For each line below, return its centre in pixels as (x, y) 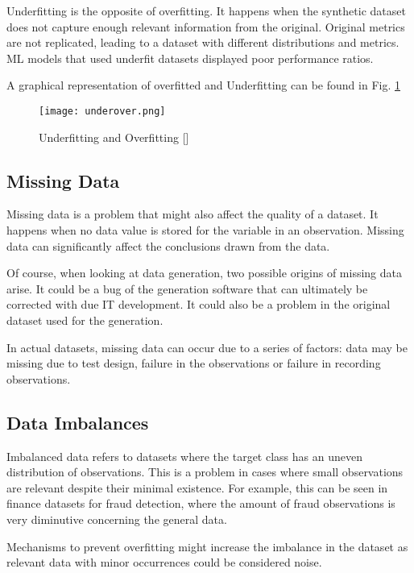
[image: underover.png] (102, 111)
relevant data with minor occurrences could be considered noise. (164, 562)
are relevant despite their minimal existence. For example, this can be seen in (197, 487)
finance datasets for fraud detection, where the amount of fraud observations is (201, 503)
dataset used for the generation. (85, 320)
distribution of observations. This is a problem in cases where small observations (205, 472)
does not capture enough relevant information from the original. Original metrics (206, 26)
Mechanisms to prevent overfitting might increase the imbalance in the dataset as (207, 546)
